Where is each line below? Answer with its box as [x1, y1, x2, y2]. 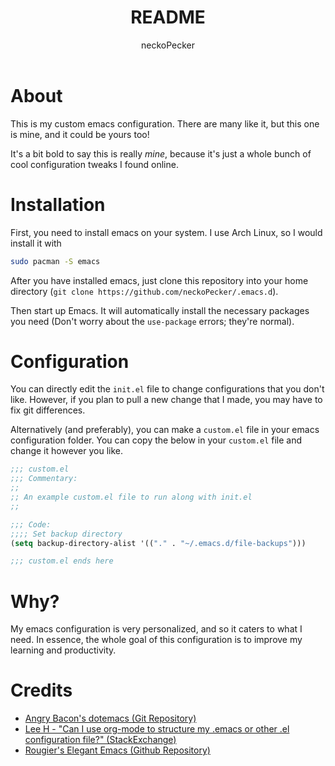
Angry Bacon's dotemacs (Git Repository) [24, 712, 197, 725]
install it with [10, 237, 62, 249]
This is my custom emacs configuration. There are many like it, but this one [10, 117, 320, 130]
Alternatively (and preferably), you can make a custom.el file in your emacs [10, 424, 320, 436]
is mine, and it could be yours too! [10, 128, 150, 140]
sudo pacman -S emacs [10, 256, 101, 266]
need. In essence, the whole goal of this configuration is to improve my [10, 634, 303, 646]
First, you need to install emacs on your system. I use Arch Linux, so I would [10, 226, 323, 238]
